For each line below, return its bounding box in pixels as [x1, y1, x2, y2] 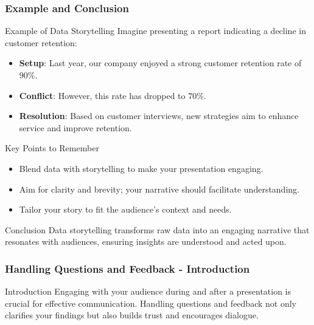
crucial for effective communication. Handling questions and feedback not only [5, 296, 296, 309]
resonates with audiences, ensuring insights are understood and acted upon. [5, 235, 287, 248]
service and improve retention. [19, 121, 132, 134]
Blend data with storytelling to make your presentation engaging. [19, 162, 263, 174]
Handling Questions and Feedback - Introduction [5, 261, 250, 276]
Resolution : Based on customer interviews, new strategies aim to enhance [19, 109, 299, 122]
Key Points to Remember [5, 142, 99, 154]
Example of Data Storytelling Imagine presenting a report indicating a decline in [5, 24, 306, 37]
